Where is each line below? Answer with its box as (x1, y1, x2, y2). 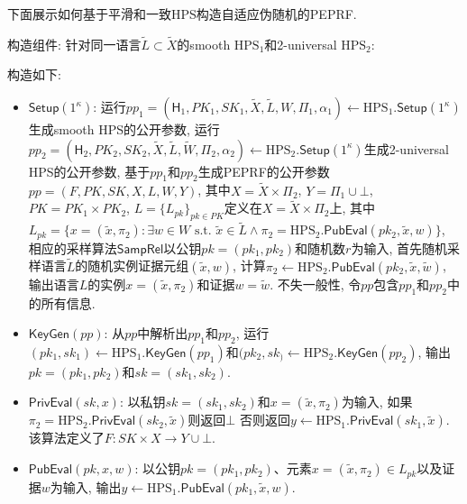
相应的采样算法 (28, 238, 117, 257)
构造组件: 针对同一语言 (7, 34, 142, 53)
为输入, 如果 (341, 392, 413, 411)
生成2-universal (363, 139, 449, 158)
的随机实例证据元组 (75, 256, 189, 275)
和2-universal (264, 34, 337, 53)
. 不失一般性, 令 (270, 274, 362, 293)
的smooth (177, 34, 231, 53)
